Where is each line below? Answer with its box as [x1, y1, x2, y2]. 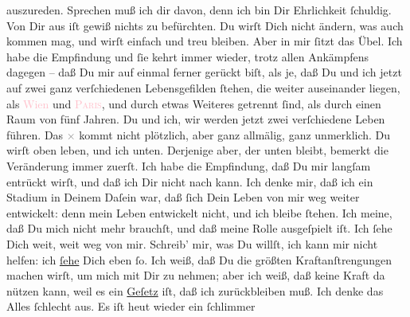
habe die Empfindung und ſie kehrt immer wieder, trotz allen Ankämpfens [6, 48, 369, 65]
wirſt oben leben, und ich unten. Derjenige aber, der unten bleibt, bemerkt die [6, 142, 389, 158]
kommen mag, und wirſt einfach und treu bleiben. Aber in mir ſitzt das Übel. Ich [6, 33, 403, 49]
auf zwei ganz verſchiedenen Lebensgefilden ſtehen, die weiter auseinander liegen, [6, 79, 400, 96]
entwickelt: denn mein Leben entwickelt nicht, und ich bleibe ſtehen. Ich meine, [6, 204, 392, 221]
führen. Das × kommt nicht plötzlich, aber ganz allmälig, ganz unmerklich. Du [6, 126, 391, 143]
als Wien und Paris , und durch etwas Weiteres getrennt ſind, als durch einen [6, 95, 381, 112]
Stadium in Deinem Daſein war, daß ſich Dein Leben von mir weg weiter [6, 189, 360, 205]
